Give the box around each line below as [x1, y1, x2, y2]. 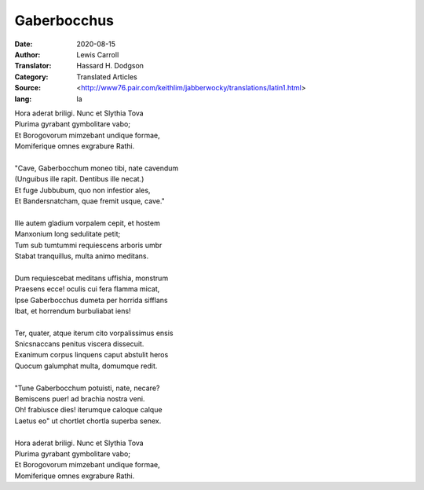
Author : [14, 49, 41, 59]
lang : [14, 94, 32, 104]
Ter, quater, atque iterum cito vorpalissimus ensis [14, 328, 174, 338]
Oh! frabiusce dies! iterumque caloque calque [14, 405, 163, 415]
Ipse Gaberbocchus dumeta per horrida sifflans [14, 295, 168, 305]
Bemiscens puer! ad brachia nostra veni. [14, 394, 145, 404]
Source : [14, 83, 42, 93]
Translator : [14, 61, 52, 71]
